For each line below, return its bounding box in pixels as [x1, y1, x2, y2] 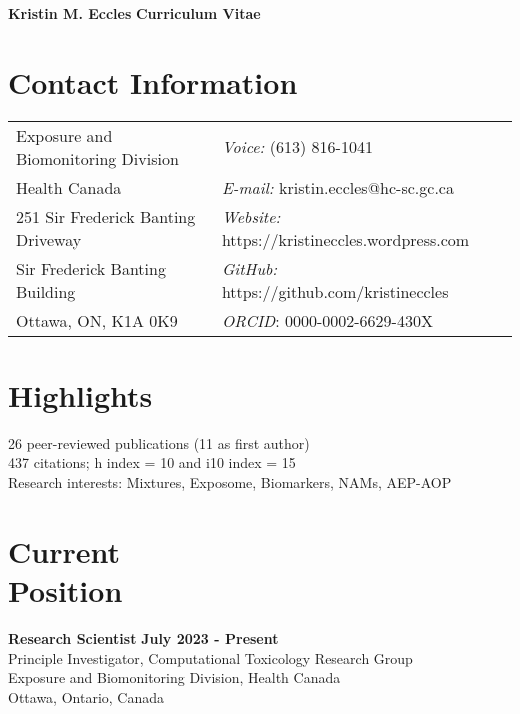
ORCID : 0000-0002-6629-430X [221, 308, 433, 332]
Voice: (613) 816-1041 [221, 135, 373, 159]
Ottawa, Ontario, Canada [8, 686, 165, 707]
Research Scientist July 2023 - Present [8, 627, 279, 648]
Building [16, 279, 76, 303]
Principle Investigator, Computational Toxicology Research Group [8, 647, 413, 668]
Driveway [16, 227, 82, 251]
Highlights [8, 374, 153, 415]
